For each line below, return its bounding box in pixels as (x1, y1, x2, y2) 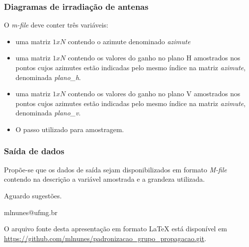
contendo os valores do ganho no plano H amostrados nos (68, 53, 241, 63)
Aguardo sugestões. (4, 190, 62, 200)
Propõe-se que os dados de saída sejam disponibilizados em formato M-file (4, 164, 227, 174)
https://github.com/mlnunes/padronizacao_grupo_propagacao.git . (4, 233, 206, 243)
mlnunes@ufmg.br (4, 207, 58, 217)
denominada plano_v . (15, 108, 81, 118)
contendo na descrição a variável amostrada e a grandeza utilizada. (4, 174, 205, 184)
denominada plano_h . (15, 72, 81, 82)
